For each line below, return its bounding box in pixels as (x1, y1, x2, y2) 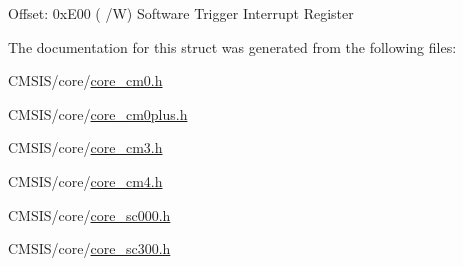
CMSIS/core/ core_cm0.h (8, 70, 163, 91)
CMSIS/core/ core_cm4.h (8, 170, 163, 191)
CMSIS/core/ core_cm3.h (8, 137, 163, 158)
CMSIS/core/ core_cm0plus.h (8, 103, 188, 124)
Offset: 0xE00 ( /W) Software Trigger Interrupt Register (8, 3, 354, 23)
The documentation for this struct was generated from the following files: (8, 36, 457, 57)
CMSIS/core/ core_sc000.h (8, 204, 171, 225)
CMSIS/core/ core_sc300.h (8, 238, 171, 259)
